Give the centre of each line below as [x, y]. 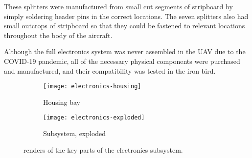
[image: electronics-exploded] [94, 118]
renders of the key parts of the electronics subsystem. [103, 149]
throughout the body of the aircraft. [58, 35]
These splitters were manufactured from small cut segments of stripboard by [118, 6]
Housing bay [62, 102]
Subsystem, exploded [75, 133]
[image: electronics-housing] [92, 87]
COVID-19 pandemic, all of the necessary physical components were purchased [122, 61]
